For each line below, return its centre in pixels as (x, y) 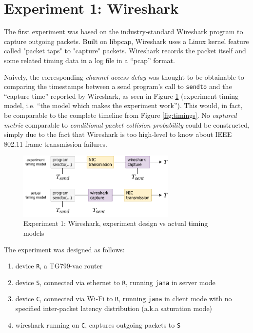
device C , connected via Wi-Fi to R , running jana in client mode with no (124, 299)
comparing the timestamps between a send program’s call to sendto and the (118, 86)
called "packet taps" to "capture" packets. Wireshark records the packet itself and (125, 51)
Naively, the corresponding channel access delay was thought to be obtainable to (124, 77)
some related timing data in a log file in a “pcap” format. (89, 60)
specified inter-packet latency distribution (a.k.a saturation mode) (114, 308)
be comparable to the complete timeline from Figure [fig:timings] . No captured (120, 115)
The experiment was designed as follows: (64, 249)
